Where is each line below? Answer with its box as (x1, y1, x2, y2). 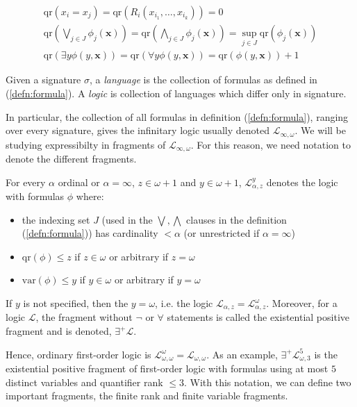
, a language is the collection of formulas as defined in (90, 72, 317, 87)
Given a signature (6, 72, 81, 87)
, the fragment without (35, 310, 133, 324)
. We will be (294, 123, 346, 138)
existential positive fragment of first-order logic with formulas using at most (6, 361, 329, 376)
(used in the (101, 212, 153, 226)
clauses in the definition (186, 212, 287, 226)
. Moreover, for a (266, 296, 338, 310)
